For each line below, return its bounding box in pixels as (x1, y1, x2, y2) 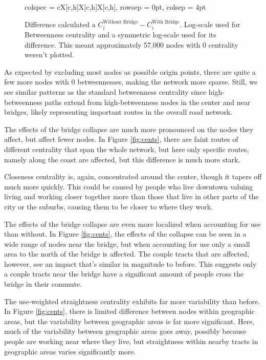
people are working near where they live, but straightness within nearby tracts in (4, 336, 258, 347)
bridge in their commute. (4, 279, 82, 289)
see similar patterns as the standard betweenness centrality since (4, 86, 207, 97)
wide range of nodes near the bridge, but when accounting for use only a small (4, 238, 250, 249)
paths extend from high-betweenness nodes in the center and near (45, 96, 251, 107)
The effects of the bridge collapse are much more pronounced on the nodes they (4, 123, 254, 134)
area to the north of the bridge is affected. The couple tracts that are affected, (4, 248, 250, 259)
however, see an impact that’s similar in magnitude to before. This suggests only (4, 258, 257, 269)
